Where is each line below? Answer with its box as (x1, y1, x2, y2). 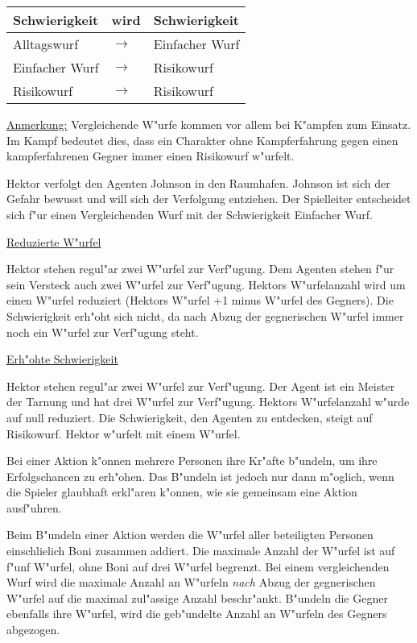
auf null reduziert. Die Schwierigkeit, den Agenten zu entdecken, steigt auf (6, 409, 373, 425)
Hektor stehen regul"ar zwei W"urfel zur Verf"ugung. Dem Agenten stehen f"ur (6, 260, 394, 277)
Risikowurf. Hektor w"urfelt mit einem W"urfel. (6, 425, 241, 442)
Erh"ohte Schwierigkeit (6, 351, 118, 367)
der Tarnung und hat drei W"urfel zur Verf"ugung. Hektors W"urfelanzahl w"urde (6, 393, 410, 410)
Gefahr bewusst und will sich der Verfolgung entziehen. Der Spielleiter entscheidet (6, 190, 411, 207)
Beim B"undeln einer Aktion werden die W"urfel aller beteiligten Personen (6, 526, 374, 543)
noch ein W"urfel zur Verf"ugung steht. (6, 323, 199, 340)
